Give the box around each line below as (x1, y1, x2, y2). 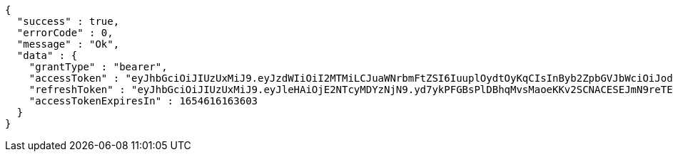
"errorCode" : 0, (16, 27, 113, 38)
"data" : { (16, 50, 78, 61)
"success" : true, (16, 16, 120, 27)
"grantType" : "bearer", (29, 61, 168, 72)
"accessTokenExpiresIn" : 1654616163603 (29, 95, 258, 107)
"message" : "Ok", (16, 38, 120, 50)
